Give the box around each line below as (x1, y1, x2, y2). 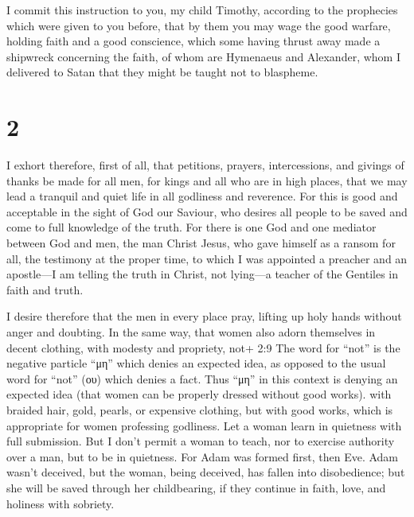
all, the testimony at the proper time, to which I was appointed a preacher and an (6, 250, 408, 266)
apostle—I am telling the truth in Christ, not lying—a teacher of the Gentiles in (6, 266, 399, 282)
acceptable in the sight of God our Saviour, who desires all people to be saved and (6, 203, 408, 220)
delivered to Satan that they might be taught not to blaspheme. (6, 64, 318, 80)
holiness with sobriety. (6, 495, 115, 511)
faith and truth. (6, 281, 84, 297)
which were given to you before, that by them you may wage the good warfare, (6, 17, 391, 33)
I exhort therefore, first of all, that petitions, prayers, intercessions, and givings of (6, 157, 404, 173)
